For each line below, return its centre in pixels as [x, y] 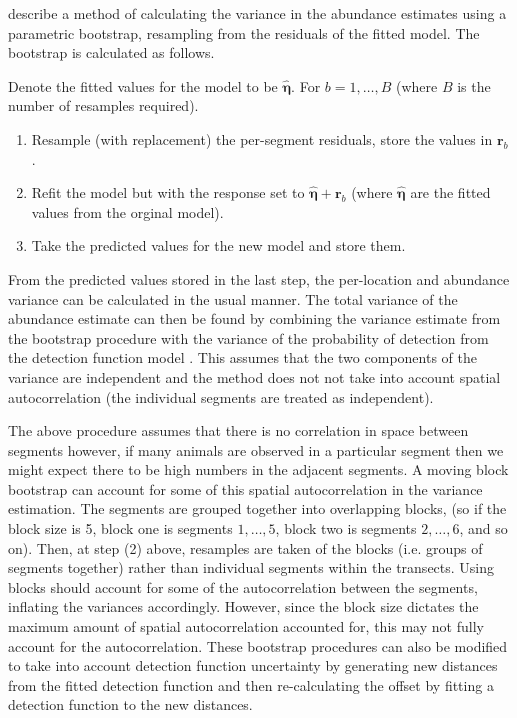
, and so [483, 528]
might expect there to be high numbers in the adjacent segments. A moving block [258, 469]
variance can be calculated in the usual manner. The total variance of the [233, 298]
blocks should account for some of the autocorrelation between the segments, [243, 586]
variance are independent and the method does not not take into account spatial [254, 376]
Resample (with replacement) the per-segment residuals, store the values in [262, 138]
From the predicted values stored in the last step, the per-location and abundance [259, 278]
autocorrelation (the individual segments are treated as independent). [221, 396]
